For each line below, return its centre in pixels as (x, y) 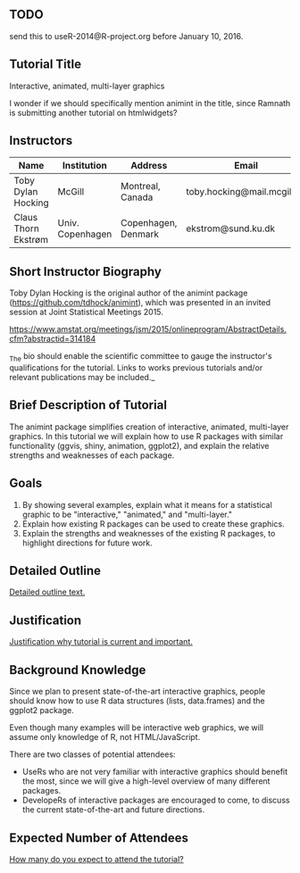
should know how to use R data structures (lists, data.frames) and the (137, 701)
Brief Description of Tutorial (88, 405)
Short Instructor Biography (86, 271)
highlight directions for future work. (87, 543)
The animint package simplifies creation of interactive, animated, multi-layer (149, 427)
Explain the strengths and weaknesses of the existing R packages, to (149, 533)
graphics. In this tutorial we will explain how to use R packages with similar (146, 436)
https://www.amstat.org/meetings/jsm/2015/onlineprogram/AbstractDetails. (148, 329)
